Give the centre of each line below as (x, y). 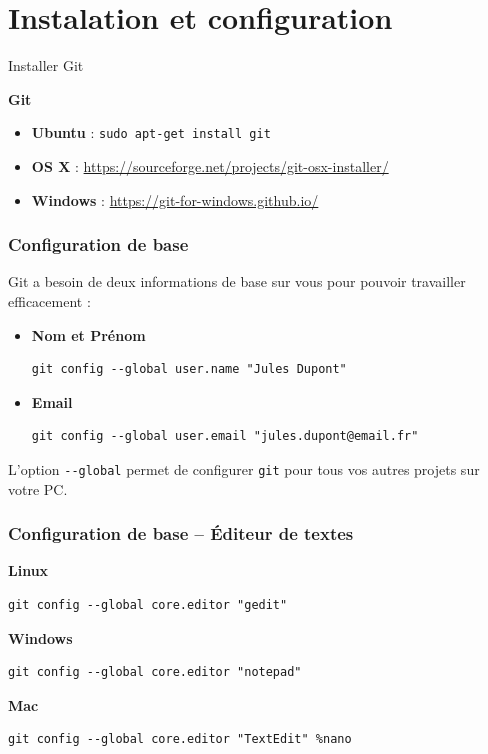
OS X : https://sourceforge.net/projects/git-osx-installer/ (210, 165)
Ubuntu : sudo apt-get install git (151, 132)
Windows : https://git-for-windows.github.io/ (175, 199)
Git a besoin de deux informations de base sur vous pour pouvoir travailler (237, 281)
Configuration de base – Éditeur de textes (181, 533)
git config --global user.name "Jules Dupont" (189, 369)
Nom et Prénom (88, 334)
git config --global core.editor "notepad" (155, 672)
